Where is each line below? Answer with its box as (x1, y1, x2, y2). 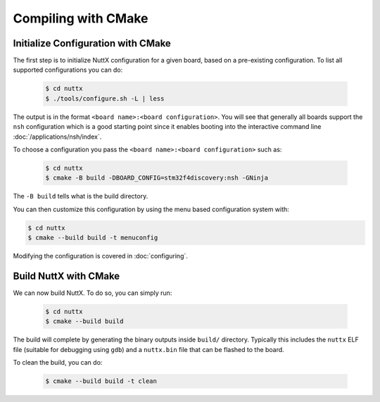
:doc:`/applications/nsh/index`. (13, 132, 102, 141)
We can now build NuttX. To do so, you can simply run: (13, 289, 172, 297)
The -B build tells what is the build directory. (13, 192, 148, 201)
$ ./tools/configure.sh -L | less (45, 94, 165, 102)
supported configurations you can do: (13, 65, 123, 74)
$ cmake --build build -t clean (45, 377, 158, 385)
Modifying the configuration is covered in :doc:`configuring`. (13, 252, 188, 260)
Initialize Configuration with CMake (13, 37, 172, 49)
